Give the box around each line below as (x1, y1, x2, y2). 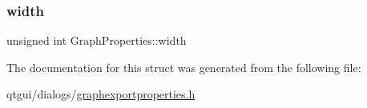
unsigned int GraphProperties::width (6, 32, 187, 49)
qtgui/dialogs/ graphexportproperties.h (6, 86, 196, 102)
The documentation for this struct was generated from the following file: (6, 58, 361, 75)
